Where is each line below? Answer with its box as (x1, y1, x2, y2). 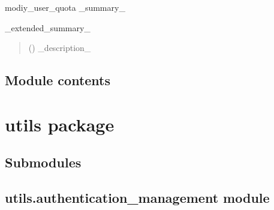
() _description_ (28, 41, 91, 54)
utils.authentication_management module (5, 188, 270, 207)
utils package (5, 112, 115, 136)
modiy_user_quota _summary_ (5, 1, 125, 13)
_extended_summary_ (5, 21, 91, 34)
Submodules (5, 153, 82, 172)
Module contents (5, 71, 111, 89)
